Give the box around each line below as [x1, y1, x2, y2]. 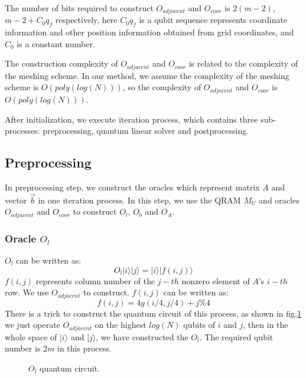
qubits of [183, 318, 216, 331]
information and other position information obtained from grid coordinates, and [5, 26, 294, 38]
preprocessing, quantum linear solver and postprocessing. [43, 124, 249, 137]
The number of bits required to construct [5, 2, 154, 14]
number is [5, 342, 41, 354]
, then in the [243, 318, 288, 331]
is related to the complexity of [188, 57, 298, 70]
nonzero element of [181, 274, 250, 287]
